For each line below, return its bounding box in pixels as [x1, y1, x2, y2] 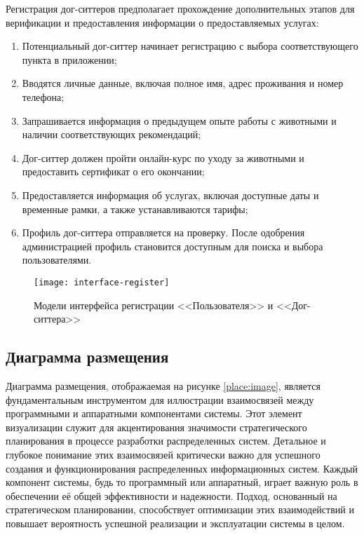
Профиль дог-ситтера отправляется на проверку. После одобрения [22, 225, 305, 240]
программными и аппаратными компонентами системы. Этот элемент [6, 406, 302, 421]
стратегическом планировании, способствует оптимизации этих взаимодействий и [6, 502, 354, 517]
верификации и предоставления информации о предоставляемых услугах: [6, 15, 319, 29]
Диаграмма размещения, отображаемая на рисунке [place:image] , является [6, 378, 321, 393]
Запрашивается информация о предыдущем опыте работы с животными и [22, 113, 337, 128]
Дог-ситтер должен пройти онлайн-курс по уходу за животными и [22, 150, 304, 165]
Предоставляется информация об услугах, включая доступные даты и [22, 187, 319, 202]
